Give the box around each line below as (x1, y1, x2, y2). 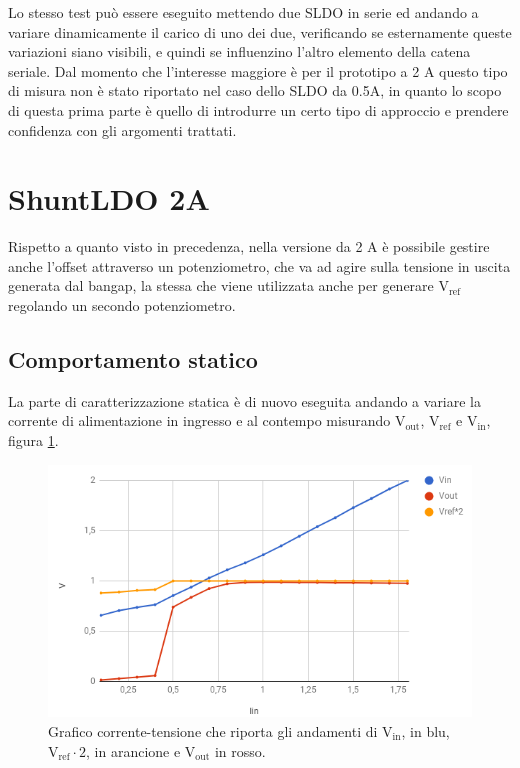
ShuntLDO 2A (8, 178, 210, 219)
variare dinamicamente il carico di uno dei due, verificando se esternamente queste (8, 21, 512, 42)
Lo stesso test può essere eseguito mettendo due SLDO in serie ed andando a (8, 2, 479, 22)
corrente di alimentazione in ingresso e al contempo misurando (8, 410, 391, 431)
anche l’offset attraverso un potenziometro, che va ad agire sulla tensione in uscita (8, 255, 511, 276)
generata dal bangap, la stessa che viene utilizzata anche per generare (8, 275, 434, 296)
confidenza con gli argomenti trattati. (8, 119, 237, 140)
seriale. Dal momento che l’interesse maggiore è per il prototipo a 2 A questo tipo (8, 60, 508, 81)
